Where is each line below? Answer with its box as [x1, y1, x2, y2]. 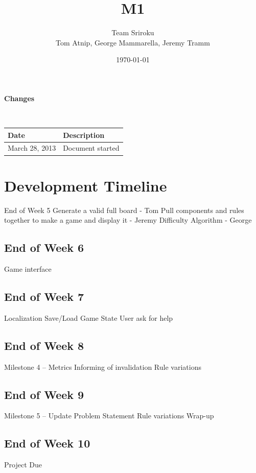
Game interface [4, 264, 52, 274]
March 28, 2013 [8, 143, 56, 153]
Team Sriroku [111, 27, 154, 38]
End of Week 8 [4, 337, 84, 353]
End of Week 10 [4, 435, 90, 451]
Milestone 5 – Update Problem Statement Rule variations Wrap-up [4, 410, 214, 421]
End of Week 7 [4, 289, 84, 304]
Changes [4, 92, 35, 103]
